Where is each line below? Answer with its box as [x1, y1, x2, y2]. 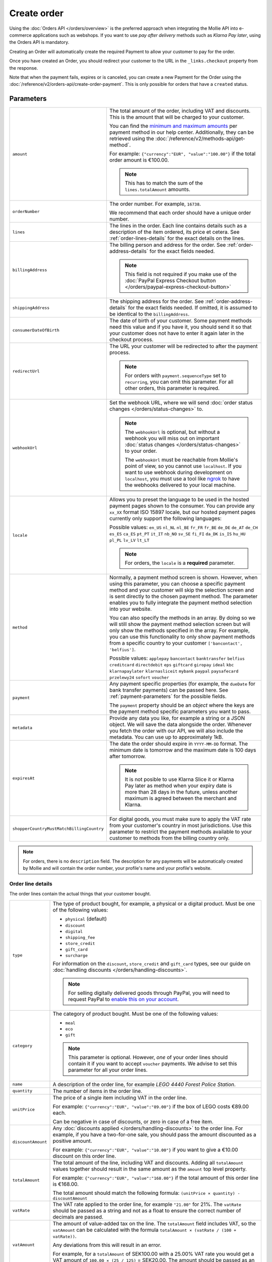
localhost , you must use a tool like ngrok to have [124, 475, 240, 482]
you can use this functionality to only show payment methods [109, 634, 255, 641]
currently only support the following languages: [109, 515, 222, 522]
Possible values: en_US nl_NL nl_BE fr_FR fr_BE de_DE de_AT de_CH [109, 524, 258, 531]
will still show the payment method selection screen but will [109, 621, 250, 628]
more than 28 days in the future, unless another [124, 788, 238, 796]
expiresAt [12, 775, 35, 781]
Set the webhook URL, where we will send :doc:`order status [109, 399, 253, 406]
